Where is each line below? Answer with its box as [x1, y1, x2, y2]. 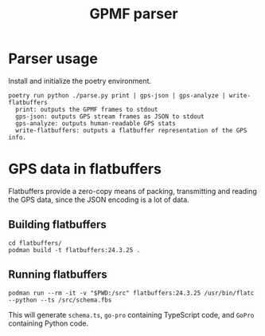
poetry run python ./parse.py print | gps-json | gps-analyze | [8, 91, 226, 100]
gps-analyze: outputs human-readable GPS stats [15, 119, 177, 128]
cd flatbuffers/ [8, 239, 62, 247]
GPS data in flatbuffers [8, 160, 162, 178]
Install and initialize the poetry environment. [8, 76, 152, 85]
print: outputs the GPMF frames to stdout [15, 105, 158, 113]
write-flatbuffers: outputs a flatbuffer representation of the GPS [15, 126, 247, 134]
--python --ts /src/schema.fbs [8, 296, 112, 304]
